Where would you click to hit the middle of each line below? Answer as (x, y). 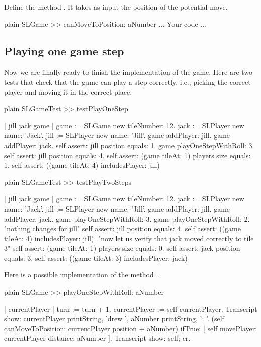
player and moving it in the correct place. (68, 91)
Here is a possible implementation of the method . (81, 275)
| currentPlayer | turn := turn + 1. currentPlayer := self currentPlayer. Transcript (131, 308)
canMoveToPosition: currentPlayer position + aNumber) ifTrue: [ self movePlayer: (131, 328)
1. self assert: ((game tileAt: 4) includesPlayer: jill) (82, 165)
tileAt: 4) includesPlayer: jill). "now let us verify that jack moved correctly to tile (129, 238)
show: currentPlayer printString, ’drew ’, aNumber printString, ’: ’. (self (114, 319)
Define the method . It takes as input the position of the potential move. (116, 7)
